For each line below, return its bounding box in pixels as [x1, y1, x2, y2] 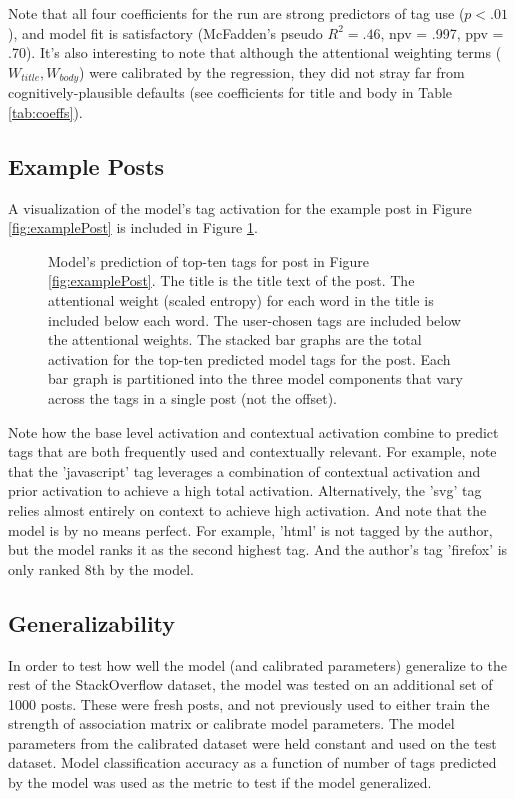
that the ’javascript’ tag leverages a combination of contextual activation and [8, 460, 481, 481]
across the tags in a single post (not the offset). [48, 387, 338, 408]
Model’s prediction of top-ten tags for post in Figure [48, 250, 370, 271]
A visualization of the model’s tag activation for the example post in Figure [8, 197, 472, 218]
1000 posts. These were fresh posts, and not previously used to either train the [8, 693, 490, 714]
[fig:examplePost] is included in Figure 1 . [8, 217, 258, 238]
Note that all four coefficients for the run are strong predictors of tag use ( [8, 3, 465, 23]
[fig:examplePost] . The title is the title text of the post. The [48, 270, 415, 291]
